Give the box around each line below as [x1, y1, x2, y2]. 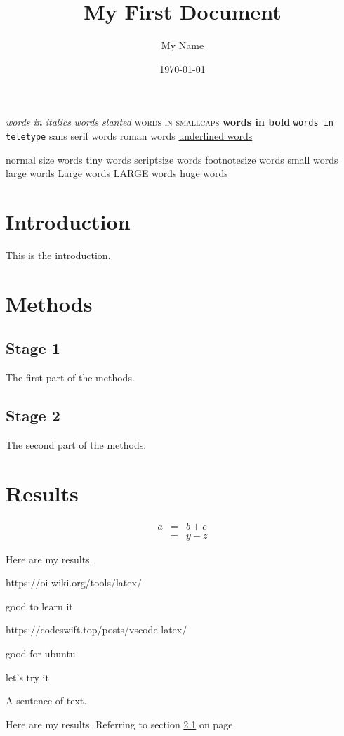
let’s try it [6, 669, 49, 684]
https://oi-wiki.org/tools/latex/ [6, 575, 142, 590]
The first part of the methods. [6, 370, 135, 385]
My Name [161, 38, 204, 53]
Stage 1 [6, 337, 60, 359]
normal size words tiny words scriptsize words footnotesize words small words [6, 152, 338, 166]
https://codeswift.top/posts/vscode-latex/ [6, 622, 187, 637]
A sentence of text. [6, 693, 87, 708]
